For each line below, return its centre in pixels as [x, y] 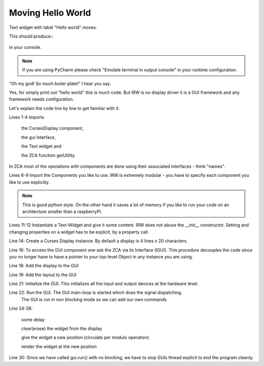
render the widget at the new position [59, 346]
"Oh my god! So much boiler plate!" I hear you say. [60, 84]
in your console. [25, 47]
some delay [33, 320]
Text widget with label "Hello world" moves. [53, 27]
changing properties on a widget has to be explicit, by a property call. [79, 232]
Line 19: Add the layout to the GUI [43, 275]
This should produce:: [31, 36]
